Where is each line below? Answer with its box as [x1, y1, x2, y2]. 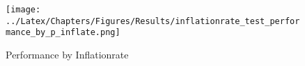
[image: [6, 5, 41, 14]
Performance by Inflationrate [6, 47, 129, 61]
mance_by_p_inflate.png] [6, 27, 120, 38]
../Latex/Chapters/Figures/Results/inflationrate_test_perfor [6, 16, 300, 26]
